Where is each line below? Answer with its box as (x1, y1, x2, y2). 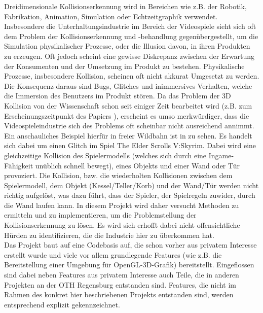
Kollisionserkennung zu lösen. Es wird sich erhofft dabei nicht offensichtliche (4, 220, 240, 230)
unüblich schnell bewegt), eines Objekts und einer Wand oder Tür (35, 160, 240, 170)
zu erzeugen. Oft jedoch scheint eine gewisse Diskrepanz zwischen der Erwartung (4, 50, 255, 61)
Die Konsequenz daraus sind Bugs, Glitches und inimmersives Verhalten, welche (4, 80, 252, 91)
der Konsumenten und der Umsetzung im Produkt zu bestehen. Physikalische (4, 60, 245, 71)
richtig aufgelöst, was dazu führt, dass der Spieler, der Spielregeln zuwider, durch (4, 190, 255, 200)
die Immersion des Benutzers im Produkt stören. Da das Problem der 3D (4, 90, 231, 101)
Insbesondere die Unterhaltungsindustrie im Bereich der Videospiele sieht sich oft (4, 21, 256, 31)
